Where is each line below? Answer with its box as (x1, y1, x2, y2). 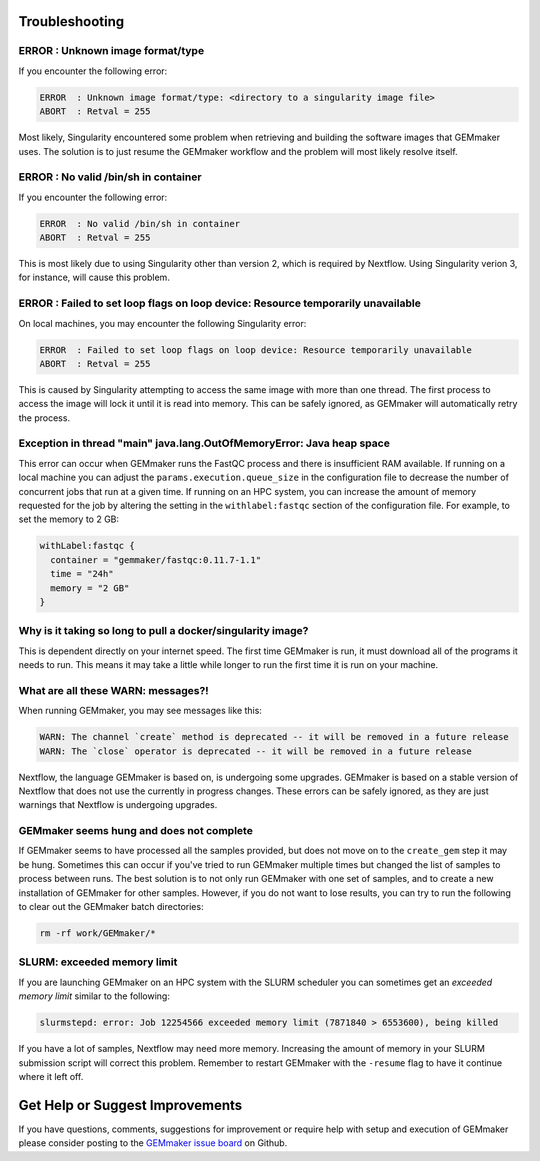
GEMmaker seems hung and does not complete (18, 824, 254, 838)
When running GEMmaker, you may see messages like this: (18, 705, 262, 717)
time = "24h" (50, 568, 114, 580)
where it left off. (18, 1070, 84, 1082)
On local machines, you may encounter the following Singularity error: (18, 317, 307, 329)
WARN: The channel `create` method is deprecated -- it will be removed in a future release (39, 731, 509, 743)
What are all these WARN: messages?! (18, 683, 209, 697)
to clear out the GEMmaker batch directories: (18, 901, 204, 913)
